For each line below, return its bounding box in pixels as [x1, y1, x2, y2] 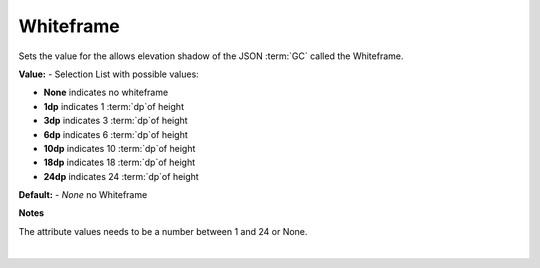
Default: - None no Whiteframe [18, 189, 148, 201]
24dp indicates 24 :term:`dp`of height [43, 170, 199, 182]
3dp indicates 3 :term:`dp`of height [43, 115, 189, 127]
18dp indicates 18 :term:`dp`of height [43, 156, 195, 169]
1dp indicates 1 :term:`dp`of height [43, 100, 185, 112]
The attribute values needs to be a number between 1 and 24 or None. [18, 225, 308, 237]
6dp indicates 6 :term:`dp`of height [43, 128, 189, 140]
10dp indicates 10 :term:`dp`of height [43, 142, 196, 154]
